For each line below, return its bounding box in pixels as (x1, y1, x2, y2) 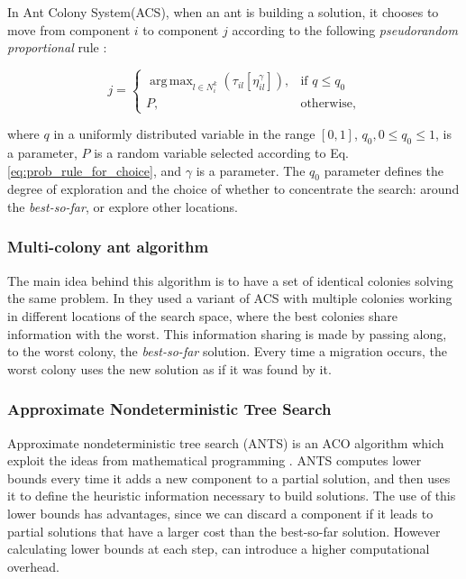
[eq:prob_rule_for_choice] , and (7, 161, 182, 179)
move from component (7, 20, 131, 39)
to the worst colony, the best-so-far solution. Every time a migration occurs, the (7, 342, 448, 361)
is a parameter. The (196, 161, 306, 179)
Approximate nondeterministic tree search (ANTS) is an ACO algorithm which (7, 433, 444, 452)
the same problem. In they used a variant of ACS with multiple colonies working (7, 289, 452, 308)
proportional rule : (7, 38, 107, 57)
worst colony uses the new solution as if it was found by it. (7, 359, 332, 378)
